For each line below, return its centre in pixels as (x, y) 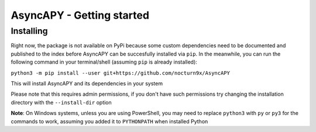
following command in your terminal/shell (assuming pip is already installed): (104, 62)
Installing (29, 31)
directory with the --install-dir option (61, 102)
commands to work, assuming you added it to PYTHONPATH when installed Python (109, 121)
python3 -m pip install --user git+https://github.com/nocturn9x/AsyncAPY (121, 73)
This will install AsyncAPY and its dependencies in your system (87, 83)
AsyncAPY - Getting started (80, 15)
